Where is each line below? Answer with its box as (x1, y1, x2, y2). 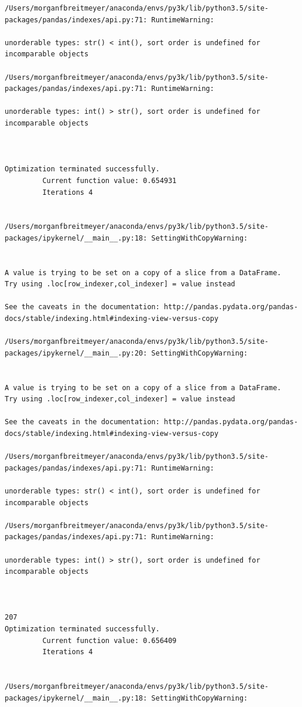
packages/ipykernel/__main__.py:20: (5, 349, 147, 357)
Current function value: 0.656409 (42, 636, 177, 645)
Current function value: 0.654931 (42, 176, 177, 185)
